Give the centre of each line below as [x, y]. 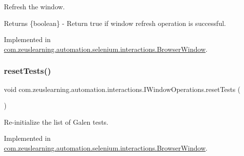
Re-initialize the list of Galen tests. [56, 122]
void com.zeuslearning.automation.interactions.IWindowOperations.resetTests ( [122, 89]
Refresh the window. [34, 6]
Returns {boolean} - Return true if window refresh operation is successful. [115, 23]
